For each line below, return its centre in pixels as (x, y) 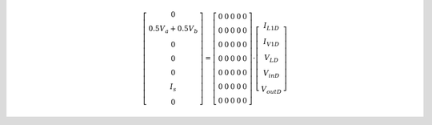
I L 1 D (272, 26)
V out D (272, 90)
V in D (271, 75)
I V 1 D (271, 42)
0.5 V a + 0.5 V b (173, 30)
